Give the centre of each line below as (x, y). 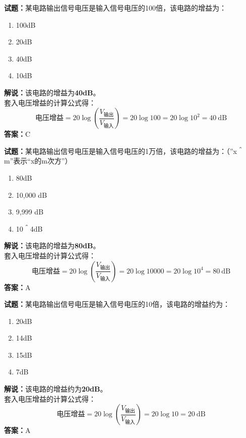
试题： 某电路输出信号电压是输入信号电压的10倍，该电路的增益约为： (117, 304)
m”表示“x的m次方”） (38, 161)
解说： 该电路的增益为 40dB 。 (52, 92)
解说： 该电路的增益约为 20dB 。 (56, 389)
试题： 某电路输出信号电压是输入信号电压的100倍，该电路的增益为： (115, 8)
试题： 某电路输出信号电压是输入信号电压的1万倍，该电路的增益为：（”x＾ (124, 151)
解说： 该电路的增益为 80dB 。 (52, 245)
